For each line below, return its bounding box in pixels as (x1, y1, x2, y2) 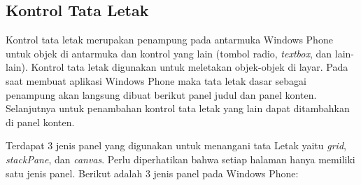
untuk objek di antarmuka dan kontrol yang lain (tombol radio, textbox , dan (6, 46, 332, 60)
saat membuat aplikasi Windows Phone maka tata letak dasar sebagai (6, 73, 306, 88)
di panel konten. (6, 114, 75, 129)
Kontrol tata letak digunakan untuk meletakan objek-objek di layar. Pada (31, 60, 348, 74)
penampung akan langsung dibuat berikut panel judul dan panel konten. (6, 87, 317, 102)
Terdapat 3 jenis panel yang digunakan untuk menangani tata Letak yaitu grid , (6, 138, 346, 153)
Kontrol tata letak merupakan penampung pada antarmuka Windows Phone (6, 32, 333, 47)
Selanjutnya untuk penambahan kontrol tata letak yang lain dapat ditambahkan (6, 101, 350, 116)
